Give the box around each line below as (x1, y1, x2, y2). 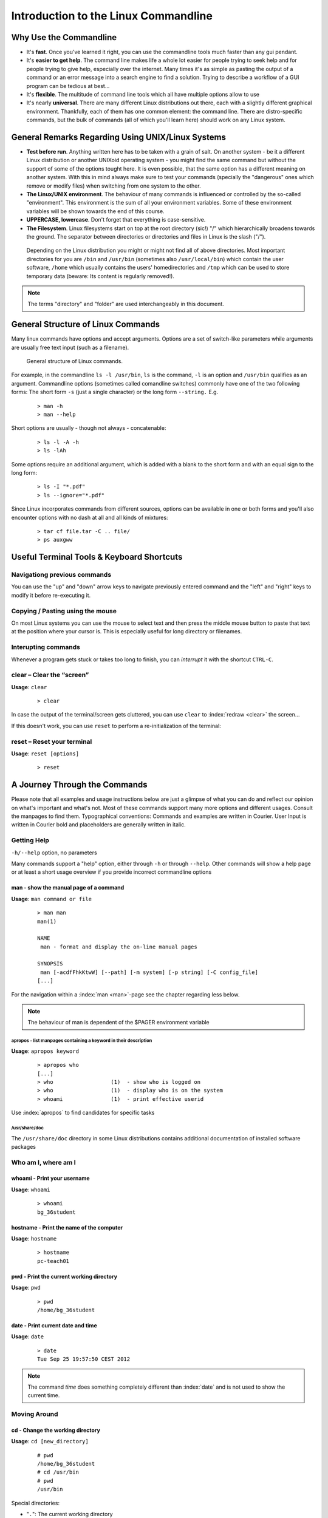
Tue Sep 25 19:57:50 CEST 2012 (37, 1356, 131, 1363)
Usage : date (11, 1333, 44, 1340)
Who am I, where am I (11, 1158, 76, 1166)
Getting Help (11, 836, 50, 845)
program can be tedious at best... (26, 82, 110, 89)
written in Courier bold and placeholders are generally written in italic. (11, 821, 186, 828)
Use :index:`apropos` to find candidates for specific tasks (11, 1109, 155, 1117)
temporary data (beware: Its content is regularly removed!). (26, 272, 174, 279)
